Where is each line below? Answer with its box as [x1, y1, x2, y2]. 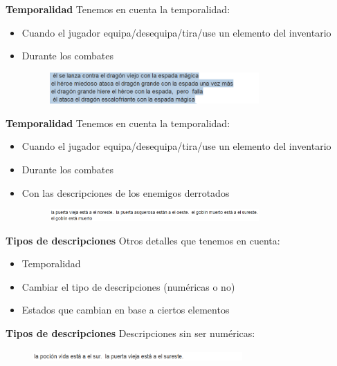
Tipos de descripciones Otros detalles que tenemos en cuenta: [6, 233, 280, 247]
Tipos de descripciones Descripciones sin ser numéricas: [6, 325, 255, 340]
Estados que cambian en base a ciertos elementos [21, 302, 230, 317]
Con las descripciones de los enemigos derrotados [21, 185, 230, 200]
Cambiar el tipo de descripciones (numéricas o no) [21, 279, 235, 293]
